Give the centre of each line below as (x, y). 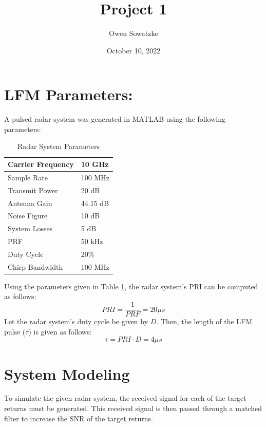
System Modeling (67, 373)
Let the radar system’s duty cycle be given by (76, 321)
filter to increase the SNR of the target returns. (79, 418)
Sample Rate (28, 177)
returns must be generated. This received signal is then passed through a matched (133, 408)
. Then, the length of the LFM (204, 321)
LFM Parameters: (69, 94)
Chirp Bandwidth (35, 266)
